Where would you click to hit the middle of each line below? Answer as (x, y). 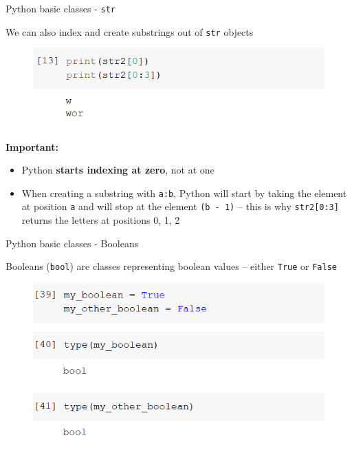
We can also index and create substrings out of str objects (130, 31)
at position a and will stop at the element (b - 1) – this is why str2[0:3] (180, 206)
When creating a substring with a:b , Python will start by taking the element (184, 192)
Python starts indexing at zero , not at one (118, 170)
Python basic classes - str (61, 8)
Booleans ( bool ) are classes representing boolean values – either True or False (171, 266)
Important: (32, 146)
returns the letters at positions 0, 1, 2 (101, 220)
